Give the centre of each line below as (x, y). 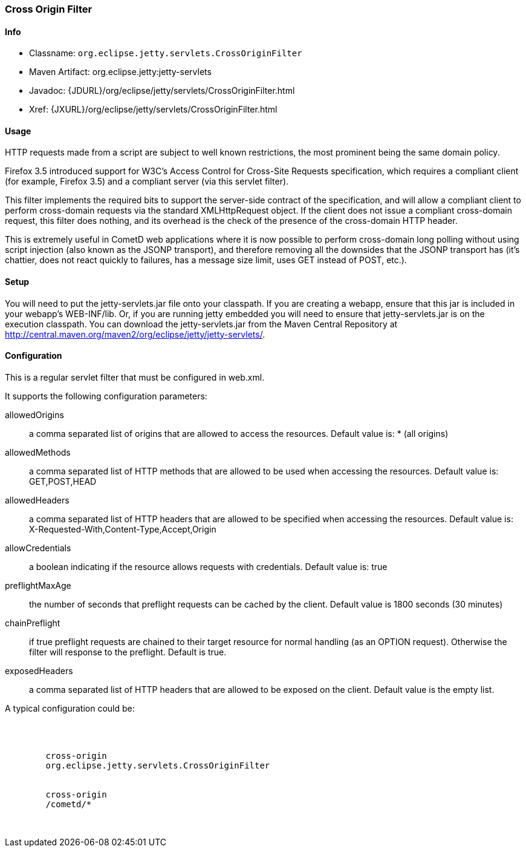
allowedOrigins (34, 415)
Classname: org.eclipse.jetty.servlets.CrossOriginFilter (166, 53)
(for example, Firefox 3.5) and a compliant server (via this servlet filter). (147, 182)
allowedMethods (38, 452)
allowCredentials (38, 548)
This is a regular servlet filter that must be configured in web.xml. (135, 377)
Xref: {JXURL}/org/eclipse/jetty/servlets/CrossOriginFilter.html (153, 110)
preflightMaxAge (38, 585)
